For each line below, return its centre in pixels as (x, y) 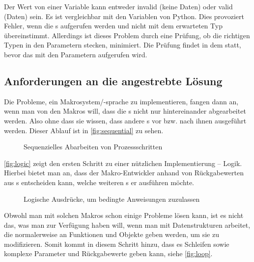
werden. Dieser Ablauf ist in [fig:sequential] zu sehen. (84, 130)
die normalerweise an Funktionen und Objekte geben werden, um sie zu (112, 234)
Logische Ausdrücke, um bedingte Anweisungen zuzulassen (112, 199)
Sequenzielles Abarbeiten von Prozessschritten (93, 147)
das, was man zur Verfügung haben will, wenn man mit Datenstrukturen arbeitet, (127, 225)
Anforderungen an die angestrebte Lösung (113, 81)
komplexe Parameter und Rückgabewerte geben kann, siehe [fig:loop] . (108, 253)
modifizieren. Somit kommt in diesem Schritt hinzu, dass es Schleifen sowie (117, 244)
